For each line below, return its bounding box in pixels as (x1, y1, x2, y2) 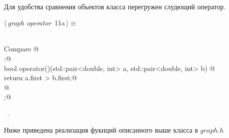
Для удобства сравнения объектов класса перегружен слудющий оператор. (4, 1, 226, 11)
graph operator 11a (7, 18, 65, 28)
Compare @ (4, 44, 39, 54)
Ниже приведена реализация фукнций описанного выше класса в (4, 124, 198, 135)
